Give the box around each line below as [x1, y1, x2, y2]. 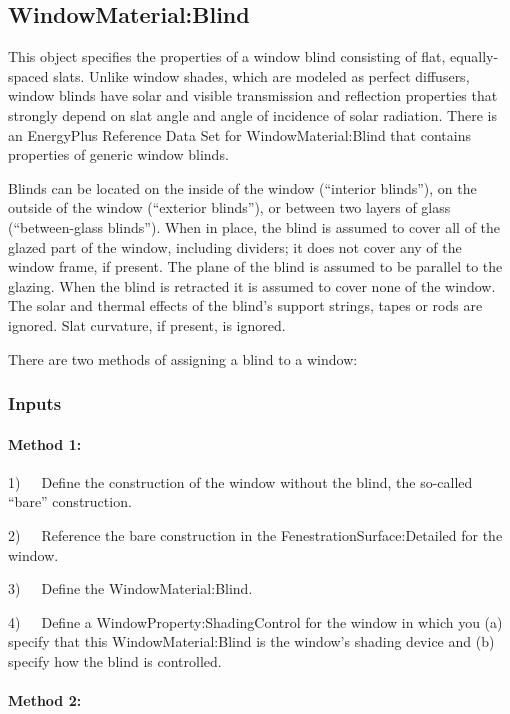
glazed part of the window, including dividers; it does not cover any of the [8, 236, 462, 257]
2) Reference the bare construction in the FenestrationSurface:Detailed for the [8, 524, 503, 545]
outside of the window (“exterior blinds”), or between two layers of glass [8, 197, 451, 218]
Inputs [8, 391, 62, 416]
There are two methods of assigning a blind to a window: [8, 348, 358, 369]
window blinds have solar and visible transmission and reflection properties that [8, 85, 498, 106]
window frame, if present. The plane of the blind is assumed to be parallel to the [8, 256, 503, 277]
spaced [8, 65, 49, 86]
